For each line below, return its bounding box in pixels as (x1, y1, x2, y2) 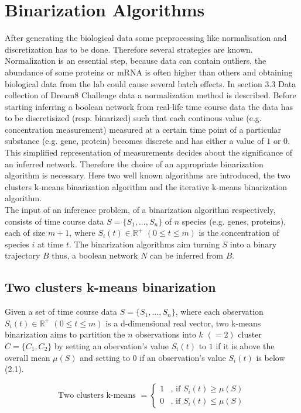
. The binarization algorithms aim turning (69, 238, 220, 250)
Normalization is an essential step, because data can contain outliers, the (5, 54, 266, 67)
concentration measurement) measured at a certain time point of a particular (5, 123, 282, 135)
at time (37, 238, 64, 250)
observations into (135, 328, 196, 340)
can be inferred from (150, 249, 224, 261)
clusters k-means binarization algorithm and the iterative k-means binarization (5, 180, 287, 192)
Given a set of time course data (5, 305, 117, 318)
